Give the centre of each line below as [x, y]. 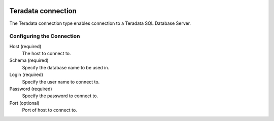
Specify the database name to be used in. [66, 67]
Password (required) [31, 89]
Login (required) [26, 75]
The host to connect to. [46, 54]
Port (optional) [25, 103]
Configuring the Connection [45, 36]
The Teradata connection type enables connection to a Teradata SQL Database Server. [100, 23]
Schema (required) [29, 60]
